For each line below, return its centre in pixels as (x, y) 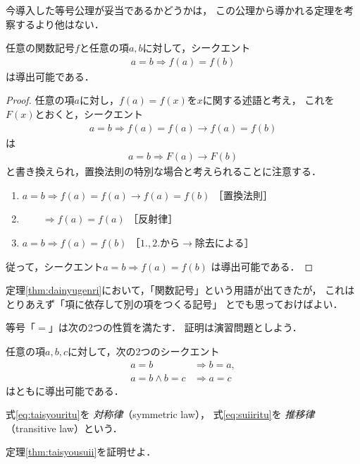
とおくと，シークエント (89, 114)
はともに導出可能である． (65, 390)
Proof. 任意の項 (40, 100)
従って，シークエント (55, 266)
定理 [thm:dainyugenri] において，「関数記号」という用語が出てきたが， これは (180, 290)
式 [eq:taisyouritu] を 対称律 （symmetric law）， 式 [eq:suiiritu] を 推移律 (160, 414)
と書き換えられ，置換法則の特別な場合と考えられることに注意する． (163, 171)
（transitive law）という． (64, 428)
